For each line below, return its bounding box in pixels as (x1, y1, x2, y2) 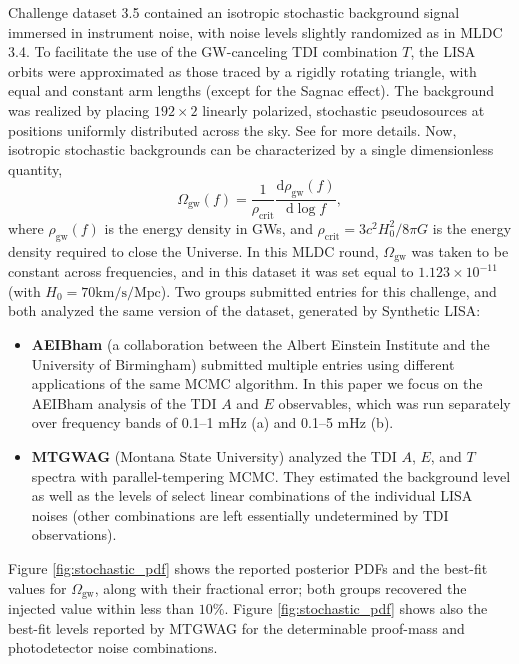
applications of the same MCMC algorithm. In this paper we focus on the (31, 373, 483, 394)
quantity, (8, 158, 63, 179)
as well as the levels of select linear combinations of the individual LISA (31, 485, 473, 506)
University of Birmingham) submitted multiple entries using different (31, 353, 455, 374)
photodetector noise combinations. (8, 637, 218, 658)
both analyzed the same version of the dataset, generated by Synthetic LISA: (8, 300, 481, 321)
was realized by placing (8, 99, 150, 120)
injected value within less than (8, 597, 195, 618)
